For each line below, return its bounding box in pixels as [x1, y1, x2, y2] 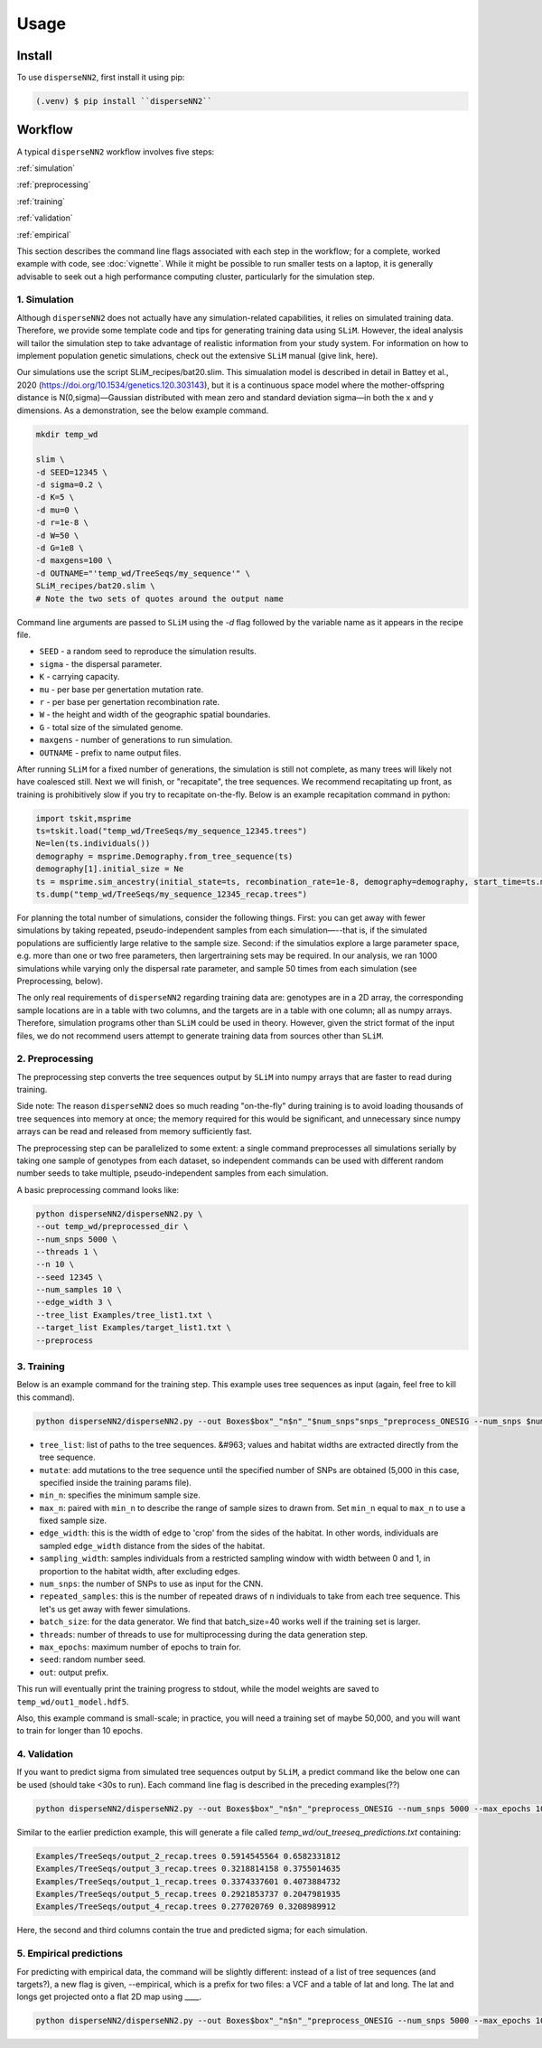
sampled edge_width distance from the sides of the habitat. [39, 1540, 266, 1551]
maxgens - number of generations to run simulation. [39, 735, 233, 746]
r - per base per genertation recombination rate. [39, 696, 220, 707]
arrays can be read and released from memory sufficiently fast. [16, 1126, 253, 1137]
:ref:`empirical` [16, 229, 72, 240]
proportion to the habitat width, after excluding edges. [39, 1565, 241, 1576]
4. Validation [16, 1748, 74, 1761]
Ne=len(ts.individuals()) [35, 839, 151, 849]
